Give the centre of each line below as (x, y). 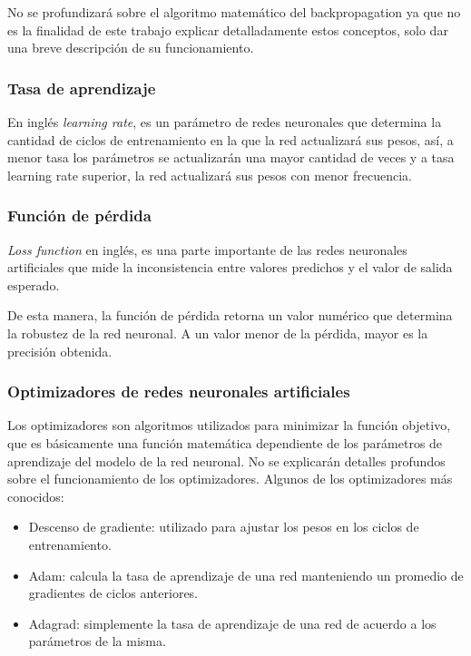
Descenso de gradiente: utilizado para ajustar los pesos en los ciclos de (224, 527)
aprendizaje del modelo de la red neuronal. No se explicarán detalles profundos (226, 460)
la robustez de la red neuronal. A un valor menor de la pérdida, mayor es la (218, 333)
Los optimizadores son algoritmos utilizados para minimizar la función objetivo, (229, 425)
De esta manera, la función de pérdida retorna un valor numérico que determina (230, 315)
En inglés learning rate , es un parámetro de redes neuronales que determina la (225, 122)
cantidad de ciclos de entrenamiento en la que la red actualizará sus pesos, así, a (231, 139)
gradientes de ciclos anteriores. (113, 593)
